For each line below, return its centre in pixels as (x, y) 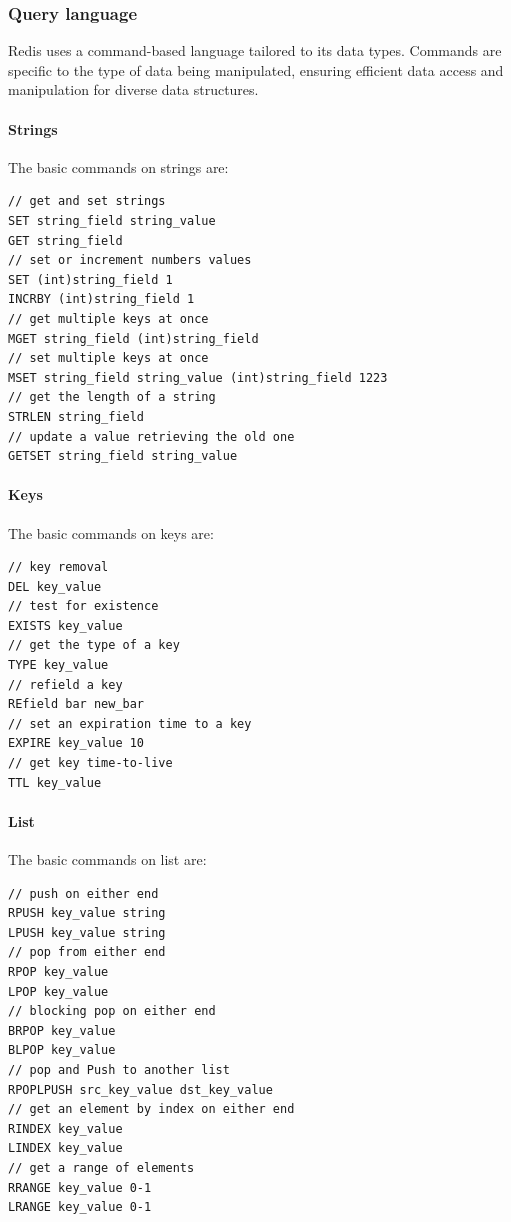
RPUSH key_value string (87, 913)
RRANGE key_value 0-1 (80, 1187)
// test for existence (83, 606)
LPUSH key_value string (87, 932)
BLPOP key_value (62, 1050)
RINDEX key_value (65, 1128)
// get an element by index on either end (151, 1109)
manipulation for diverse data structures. (133, 89)
